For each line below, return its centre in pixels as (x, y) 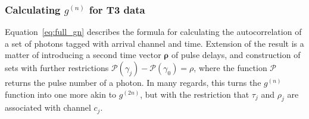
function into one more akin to (61, 94)
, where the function (230, 67)
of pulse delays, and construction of (236, 55)
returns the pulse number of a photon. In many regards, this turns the (133, 82)
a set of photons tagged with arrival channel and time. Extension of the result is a (154, 43)
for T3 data (117, 9)
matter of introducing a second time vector (83, 55)
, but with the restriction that (195, 94)
